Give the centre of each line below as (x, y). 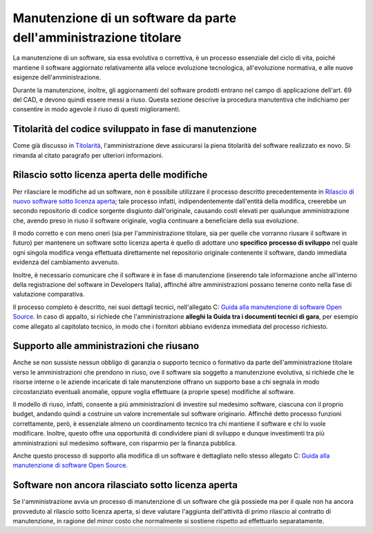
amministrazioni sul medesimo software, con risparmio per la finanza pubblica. (125, 443)
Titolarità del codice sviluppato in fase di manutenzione (135, 129)
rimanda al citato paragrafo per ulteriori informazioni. (88, 155)
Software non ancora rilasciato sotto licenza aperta (125, 485)
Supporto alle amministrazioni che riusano (106, 346)
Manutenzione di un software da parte (125, 18)
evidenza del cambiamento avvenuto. (66, 262)
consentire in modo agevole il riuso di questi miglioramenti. (97, 109)
